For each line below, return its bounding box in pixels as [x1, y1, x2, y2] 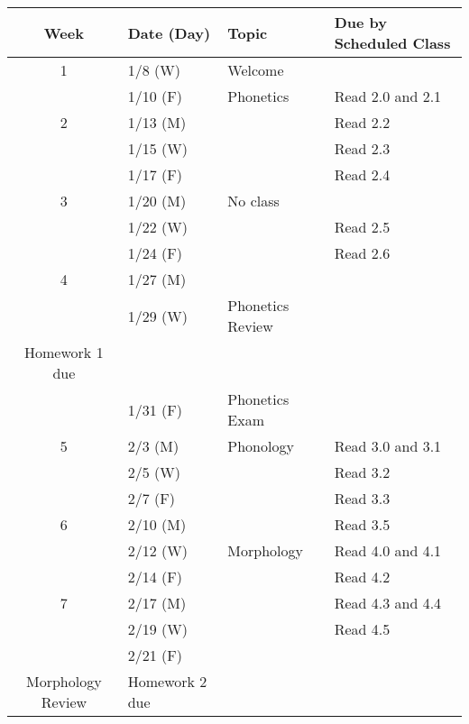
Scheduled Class [334, 32, 451, 53]
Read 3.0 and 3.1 [334, 435, 442, 456]
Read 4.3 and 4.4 [334, 592, 442, 613]
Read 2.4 [334, 164, 391, 185]
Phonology [227, 435, 294, 456]
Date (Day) [127, 22, 211, 43]
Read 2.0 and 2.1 [334, 86, 442, 106]
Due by [334, 12, 387, 32]
